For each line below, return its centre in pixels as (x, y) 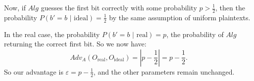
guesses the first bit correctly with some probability (119, 7)
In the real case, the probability (52, 34)
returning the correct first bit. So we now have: (75, 44)
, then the (230, 7)
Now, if (15, 7)
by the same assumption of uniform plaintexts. (180, 17)
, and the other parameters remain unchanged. (164, 71)
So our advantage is (34, 71)
